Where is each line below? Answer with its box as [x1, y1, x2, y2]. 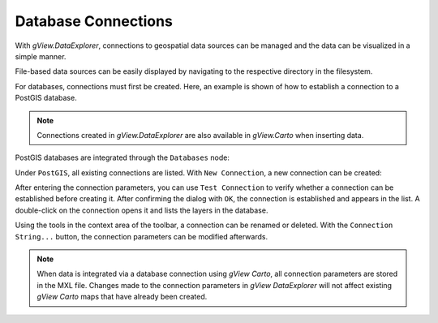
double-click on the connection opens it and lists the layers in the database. [15, 205, 268, 215]
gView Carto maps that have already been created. [36, 292, 208, 302]
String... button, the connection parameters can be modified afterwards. [15, 231, 268, 241]
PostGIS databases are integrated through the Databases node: [15, 153, 230, 162]
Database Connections [15, 12, 174, 30]
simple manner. [15, 51, 67, 61]
